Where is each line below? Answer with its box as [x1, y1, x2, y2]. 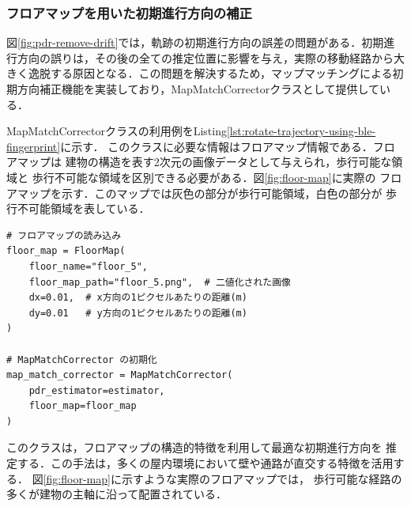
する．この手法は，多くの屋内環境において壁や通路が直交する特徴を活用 [17, 455, 394, 471]
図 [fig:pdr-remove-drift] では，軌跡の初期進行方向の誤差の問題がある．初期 [6, 34, 384, 51]
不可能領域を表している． [17, 200, 150, 217]
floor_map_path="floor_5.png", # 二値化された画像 [28, 276, 292, 288]
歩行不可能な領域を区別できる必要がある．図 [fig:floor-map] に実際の [32, 168, 376, 185]
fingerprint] [6, 138, 61, 154]
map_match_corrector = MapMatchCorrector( [6, 369, 233, 381]
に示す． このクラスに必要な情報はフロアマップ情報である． [60, 138, 373, 154]
